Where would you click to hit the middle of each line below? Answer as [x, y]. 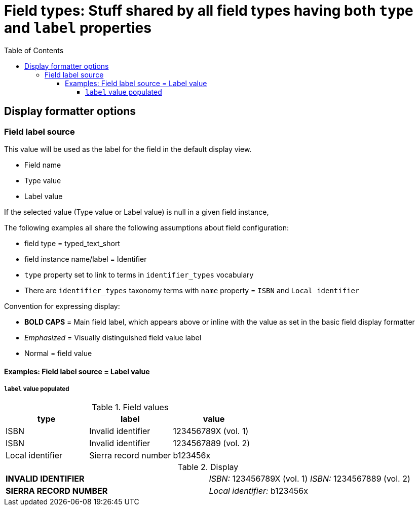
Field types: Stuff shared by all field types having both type [209, 11]
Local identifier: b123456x [258, 491]
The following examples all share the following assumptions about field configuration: [147, 227]
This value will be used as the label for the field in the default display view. [128, 149]
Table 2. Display [208, 467]
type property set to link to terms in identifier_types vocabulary [139, 274]
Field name [43, 165]
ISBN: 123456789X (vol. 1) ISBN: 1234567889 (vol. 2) [310, 479]
